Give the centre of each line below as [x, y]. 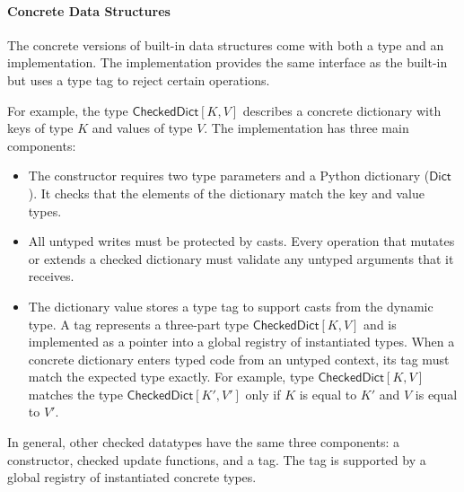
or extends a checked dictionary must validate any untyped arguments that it [241, 258]
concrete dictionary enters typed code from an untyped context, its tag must [239, 359]
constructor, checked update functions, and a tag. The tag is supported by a [217, 459]
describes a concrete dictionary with [342, 110]
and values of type [142, 128]
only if [263, 394]
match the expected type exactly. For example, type [171, 377]
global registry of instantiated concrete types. [132, 477]
